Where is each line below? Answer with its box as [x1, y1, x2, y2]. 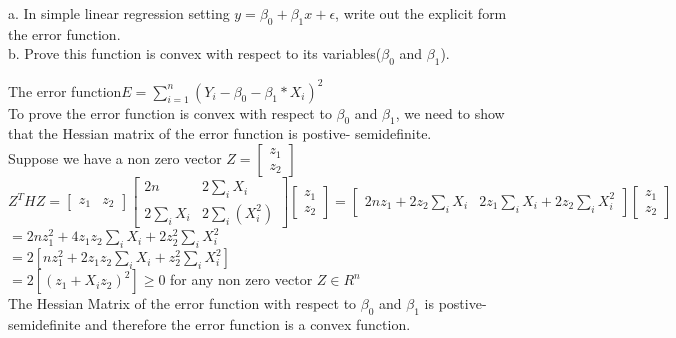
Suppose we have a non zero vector [8, 148, 222, 169]
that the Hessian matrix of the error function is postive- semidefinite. [8, 123, 432, 144]
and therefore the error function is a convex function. [85, 314, 411, 335]
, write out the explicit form [335, 3, 507, 23]
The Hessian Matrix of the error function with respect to [8, 293, 357, 314]
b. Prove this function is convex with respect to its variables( [8, 43, 382, 64]
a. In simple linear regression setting [8, 3, 230, 23]
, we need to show [395, 102, 505, 123]
